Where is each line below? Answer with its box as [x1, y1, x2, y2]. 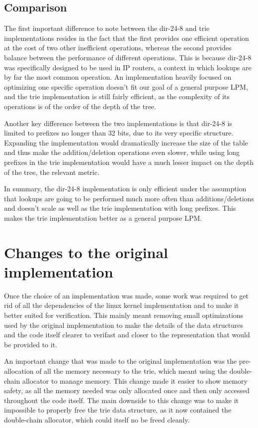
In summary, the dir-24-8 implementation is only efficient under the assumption [4, 183, 247, 194]
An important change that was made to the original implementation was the [4, 356, 237, 366]
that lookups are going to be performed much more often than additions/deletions [4, 193, 254, 203]
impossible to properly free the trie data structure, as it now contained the [4, 405, 232, 415]
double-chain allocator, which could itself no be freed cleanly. [4, 414, 190, 425]
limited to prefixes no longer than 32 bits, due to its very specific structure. [4, 128, 234, 138]
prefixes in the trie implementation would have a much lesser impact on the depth [4, 156, 254, 167]
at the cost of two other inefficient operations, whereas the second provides [4, 42, 232, 53]
